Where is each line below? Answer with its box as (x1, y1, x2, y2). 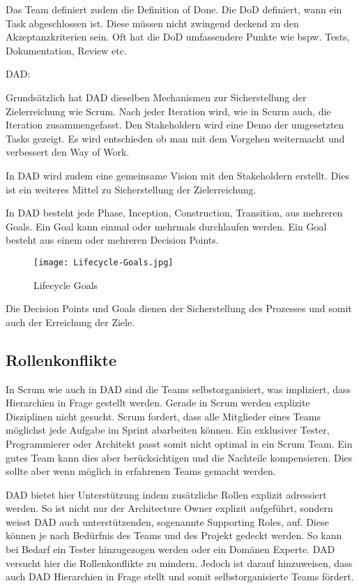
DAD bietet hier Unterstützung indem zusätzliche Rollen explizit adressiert (6, 487, 327, 501)
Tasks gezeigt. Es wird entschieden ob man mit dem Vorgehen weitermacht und (6, 131, 345, 145)
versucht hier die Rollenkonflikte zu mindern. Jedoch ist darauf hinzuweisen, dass (6, 555, 353, 570)
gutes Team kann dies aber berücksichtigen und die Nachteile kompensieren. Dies (6, 450, 353, 464)
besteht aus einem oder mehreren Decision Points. (6, 233, 219, 247)
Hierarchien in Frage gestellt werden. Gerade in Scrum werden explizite (6, 395, 310, 410)
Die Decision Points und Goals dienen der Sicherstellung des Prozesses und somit (6, 301, 352, 316)
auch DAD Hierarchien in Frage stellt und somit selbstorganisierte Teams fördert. (6, 569, 354, 584)
